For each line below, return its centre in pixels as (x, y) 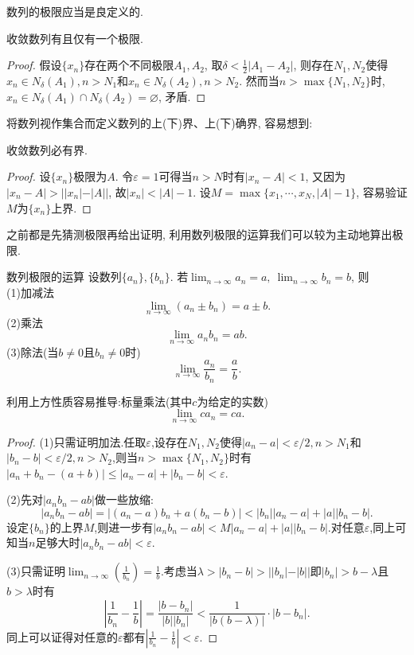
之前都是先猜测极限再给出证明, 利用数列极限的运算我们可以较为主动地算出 (199, 234)
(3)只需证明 (36, 571)
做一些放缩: (124, 499)
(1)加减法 (30, 292)
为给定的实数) (232, 401)
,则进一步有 (124, 526)
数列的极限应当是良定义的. (75, 11)
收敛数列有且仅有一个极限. (75, 38)
